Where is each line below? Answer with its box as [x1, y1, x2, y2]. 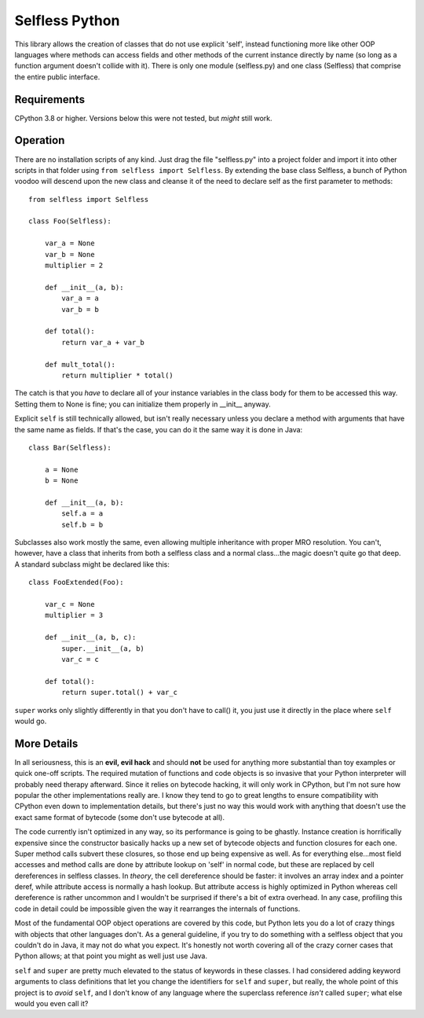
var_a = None [44, 239, 95, 248]
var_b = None [44, 250, 95, 259]
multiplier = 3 [44, 611, 104, 620]
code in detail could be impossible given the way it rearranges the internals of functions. [14, 904, 301, 913]
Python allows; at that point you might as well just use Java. [14, 951, 208, 961]
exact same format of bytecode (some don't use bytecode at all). [14, 812, 225, 821]
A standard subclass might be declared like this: [14, 559, 170, 569]
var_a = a [61, 294, 100, 303]
